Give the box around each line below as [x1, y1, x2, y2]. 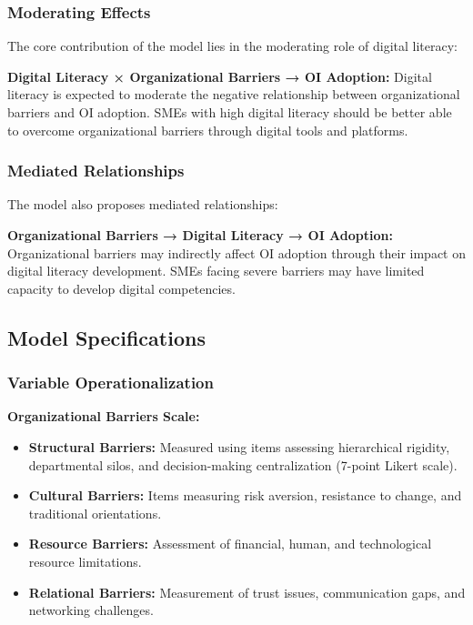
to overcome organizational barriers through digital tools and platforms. [7, 120, 408, 139]
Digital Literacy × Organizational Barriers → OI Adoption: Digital [7, 66, 432, 86]
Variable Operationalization [7, 371, 214, 394]
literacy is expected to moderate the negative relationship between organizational [7, 85, 460, 104]
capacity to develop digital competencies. [7, 278, 236, 297]
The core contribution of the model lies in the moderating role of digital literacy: [7, 36, 458, 55]
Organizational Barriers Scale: [7, 407, 200, 426]
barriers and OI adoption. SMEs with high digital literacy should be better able [7, 103, 452, 121]
